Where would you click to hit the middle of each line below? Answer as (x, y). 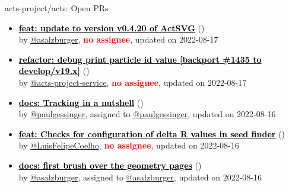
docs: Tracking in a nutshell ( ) (81, 102)
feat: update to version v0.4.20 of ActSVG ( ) (112, 28)
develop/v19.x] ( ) (54, 71)
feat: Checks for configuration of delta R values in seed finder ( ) (152, 133)
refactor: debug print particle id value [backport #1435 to (140, 59)
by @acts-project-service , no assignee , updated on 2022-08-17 (133, 82)
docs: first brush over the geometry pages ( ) (110, 165)
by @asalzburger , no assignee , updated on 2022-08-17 (118, 39)
